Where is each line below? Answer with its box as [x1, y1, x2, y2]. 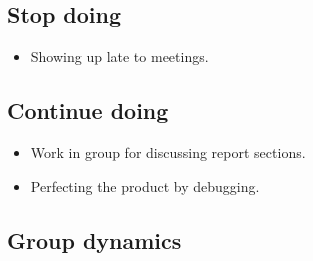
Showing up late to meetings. [30, 46, 209, 67]
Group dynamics [7, 224, 182, 255]
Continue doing [7, 95, 169, 126]
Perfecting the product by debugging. [30, 175, 260, 196]
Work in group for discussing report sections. [30, 142, 306, 162]
